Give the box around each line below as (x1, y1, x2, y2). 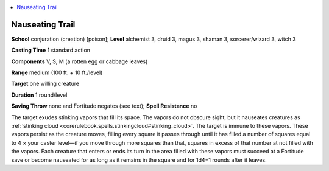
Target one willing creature (11, 80, 79, 88)
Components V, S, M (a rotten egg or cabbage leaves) (11, 58, 148, 65)
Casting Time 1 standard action (11, 46, 91, 54)
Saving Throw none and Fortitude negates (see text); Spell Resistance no (11, 102, 197, 110)
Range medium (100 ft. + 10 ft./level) (11, 69, 103, 76)
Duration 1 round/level (11, 91, 68, 99)
